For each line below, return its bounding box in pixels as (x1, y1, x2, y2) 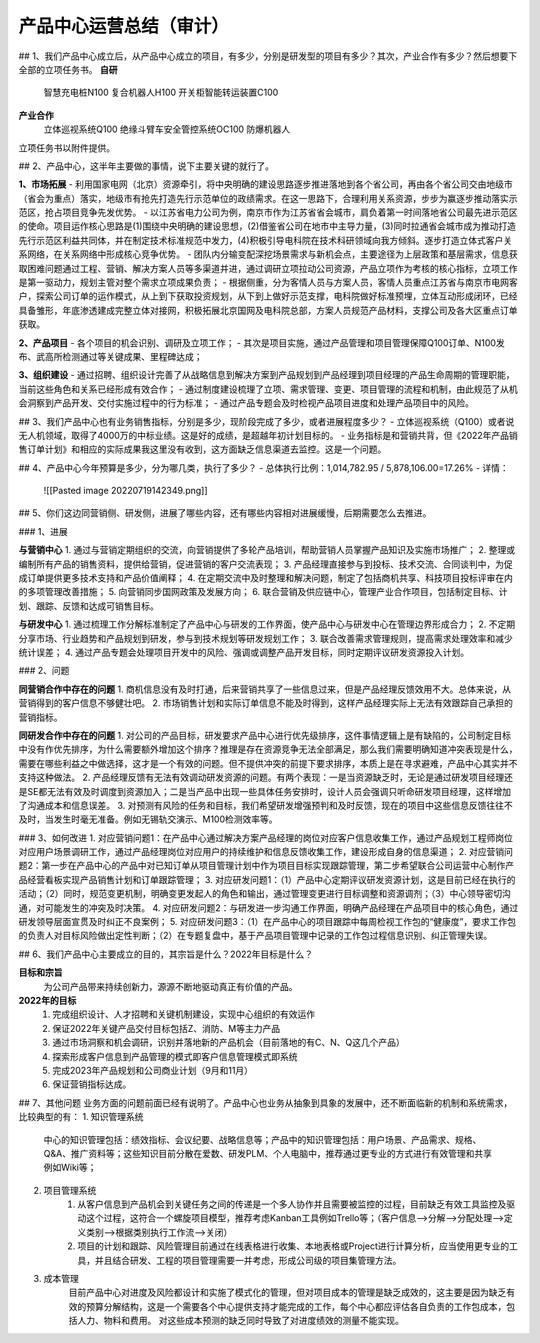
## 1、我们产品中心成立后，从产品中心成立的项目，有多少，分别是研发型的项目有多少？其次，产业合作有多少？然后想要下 (18, 50, 518, 62)
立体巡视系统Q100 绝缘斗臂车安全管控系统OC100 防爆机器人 (43, 123, 291, 135)
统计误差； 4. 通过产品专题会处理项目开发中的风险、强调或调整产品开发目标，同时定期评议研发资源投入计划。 (18, 646, 470, 658)
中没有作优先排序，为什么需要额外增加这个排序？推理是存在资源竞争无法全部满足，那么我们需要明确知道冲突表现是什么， (18, 743, 518, 755)
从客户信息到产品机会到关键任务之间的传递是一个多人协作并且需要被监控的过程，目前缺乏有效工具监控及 (77, 1198, 507, 1210)
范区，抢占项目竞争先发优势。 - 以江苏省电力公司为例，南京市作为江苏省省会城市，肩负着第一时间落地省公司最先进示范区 (18, 206, 519, 219)
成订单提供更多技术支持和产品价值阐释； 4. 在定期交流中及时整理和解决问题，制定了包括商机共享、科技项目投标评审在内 (18, 572, 514, 584)
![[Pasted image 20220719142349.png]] (43, 485, 209, 497)
